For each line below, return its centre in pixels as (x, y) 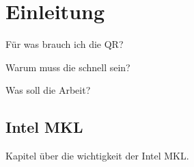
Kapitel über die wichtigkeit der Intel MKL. (97, 156)
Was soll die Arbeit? (48, 90)
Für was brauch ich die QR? (65, 44)
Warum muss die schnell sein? (68, 67)
